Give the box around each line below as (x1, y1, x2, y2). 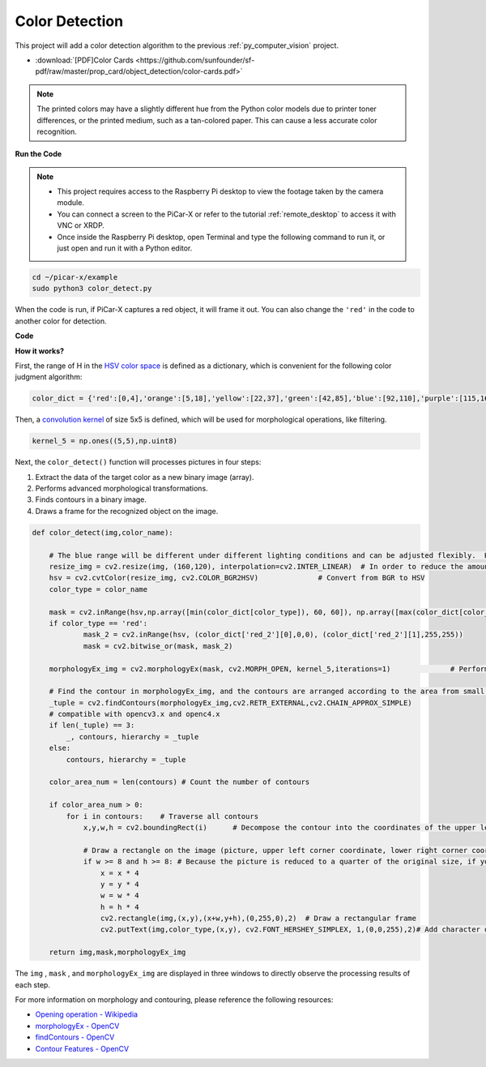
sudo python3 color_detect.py (32, 284, 152, 294)
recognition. (36, 126, 77, 136)
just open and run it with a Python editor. (57, 243, 193, 253)
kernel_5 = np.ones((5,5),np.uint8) (32, 436, 178, 446)
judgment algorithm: (15, 372, 83, 382)
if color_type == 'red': (49, 619, 148, 628)
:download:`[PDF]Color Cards (35, 55, 134, 65)
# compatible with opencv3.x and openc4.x (49, 709, 220, 719)
